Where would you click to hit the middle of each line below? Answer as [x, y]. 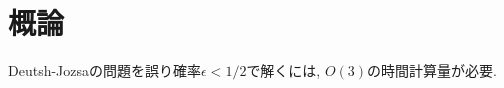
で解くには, [283, 70]
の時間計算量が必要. [432, 70]
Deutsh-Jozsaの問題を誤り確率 [105, 70]
